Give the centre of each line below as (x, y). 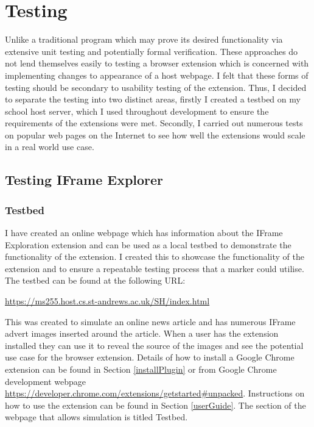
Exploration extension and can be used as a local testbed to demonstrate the (148, 244)
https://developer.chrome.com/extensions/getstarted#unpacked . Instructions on (155, 393)
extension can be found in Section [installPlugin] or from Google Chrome (141, 369)
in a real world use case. (50, 147)
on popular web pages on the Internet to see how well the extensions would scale (155, 135)
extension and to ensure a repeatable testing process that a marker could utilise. (155, 268)
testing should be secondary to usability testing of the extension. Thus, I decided (156, 87)
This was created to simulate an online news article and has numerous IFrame (150, 321)
